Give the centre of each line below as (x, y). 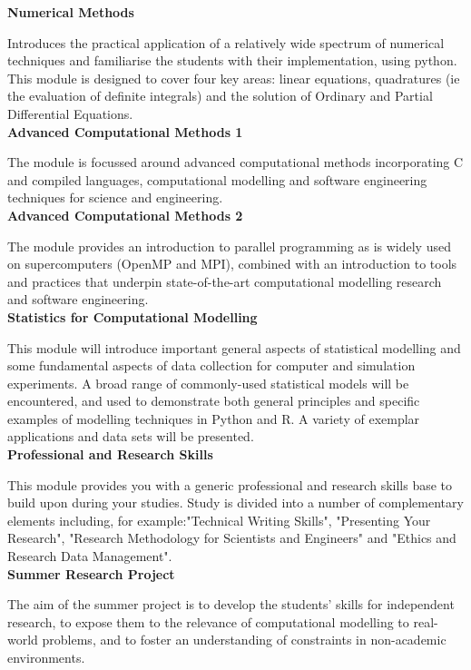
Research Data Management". (90, 556)
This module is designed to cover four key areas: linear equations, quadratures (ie (234, 78)
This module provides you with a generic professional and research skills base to (230, 484)
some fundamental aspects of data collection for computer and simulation (211, 365)
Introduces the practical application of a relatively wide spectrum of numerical (226, 42)
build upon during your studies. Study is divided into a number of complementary (235, 503)
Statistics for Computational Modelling (132, 316)
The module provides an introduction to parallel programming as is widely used (229, 246)
